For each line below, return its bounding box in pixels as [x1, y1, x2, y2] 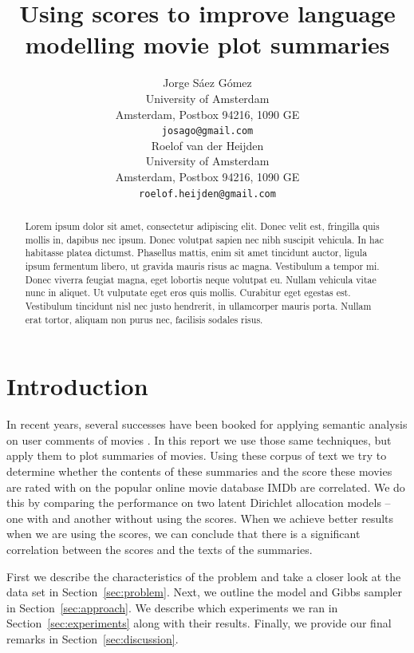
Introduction [6, 370, 148, 402]
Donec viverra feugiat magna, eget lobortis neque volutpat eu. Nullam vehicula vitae [25, 272, 377, 286]
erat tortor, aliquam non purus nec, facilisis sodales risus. [25, 312, 263, 326]
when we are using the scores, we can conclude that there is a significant [6, 525, 361, 542]
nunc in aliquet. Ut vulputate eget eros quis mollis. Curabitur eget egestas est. [25, 286, 351, 299]
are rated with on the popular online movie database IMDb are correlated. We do [6, 478, 405, 495]
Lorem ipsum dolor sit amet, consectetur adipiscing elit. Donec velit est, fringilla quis [25, 219, 380, 232]
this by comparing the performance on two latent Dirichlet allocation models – [6, 494, 391, 511]
